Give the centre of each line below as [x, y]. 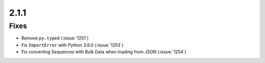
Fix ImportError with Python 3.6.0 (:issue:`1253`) [72, 45]
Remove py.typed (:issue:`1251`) [55, 38]
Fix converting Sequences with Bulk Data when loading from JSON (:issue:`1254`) [104, 52]
